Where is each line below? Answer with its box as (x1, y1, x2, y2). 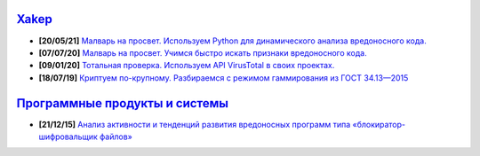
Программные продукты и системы (16, 96, 229, 111)
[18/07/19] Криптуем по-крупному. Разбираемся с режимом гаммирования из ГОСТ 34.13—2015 (38, 72, 409, 83)
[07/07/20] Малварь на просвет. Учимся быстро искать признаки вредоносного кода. (38, 47, 368, 58)
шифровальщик (38, 131, 98, 142)
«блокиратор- (352, 119, 406, 129)
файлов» (99, 131, 132, 142)
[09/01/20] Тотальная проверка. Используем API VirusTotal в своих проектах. (38, 60, 335, 71)
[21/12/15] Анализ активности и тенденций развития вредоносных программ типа (38, 119, 351, 129)
